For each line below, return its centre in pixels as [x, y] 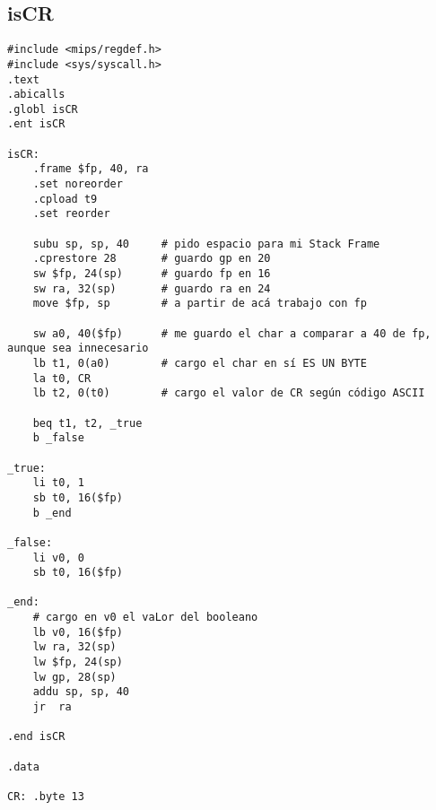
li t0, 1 [58, 483]
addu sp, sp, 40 [81, 692]
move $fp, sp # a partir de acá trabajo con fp [200, 304]
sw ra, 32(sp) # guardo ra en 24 [152, 288]
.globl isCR [43, 109]
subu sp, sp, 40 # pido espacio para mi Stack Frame [206, 244]
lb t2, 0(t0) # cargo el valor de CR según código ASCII [229, 393]
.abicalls [36, 95]
